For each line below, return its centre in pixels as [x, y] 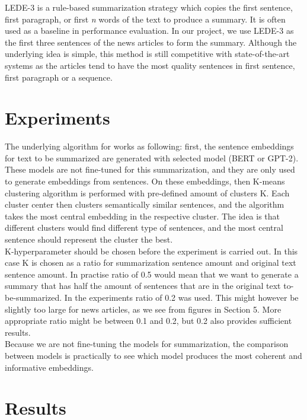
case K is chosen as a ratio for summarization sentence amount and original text [151, 262]
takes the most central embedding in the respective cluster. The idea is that [143, 216]
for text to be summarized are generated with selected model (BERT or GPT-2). [152, 157]
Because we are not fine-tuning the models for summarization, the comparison [147, 344]
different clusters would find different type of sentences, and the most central [144, 227]
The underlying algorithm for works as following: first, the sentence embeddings [149, 146]
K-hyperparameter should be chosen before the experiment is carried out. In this [151, 251]
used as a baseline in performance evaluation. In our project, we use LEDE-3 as [149, 31]
